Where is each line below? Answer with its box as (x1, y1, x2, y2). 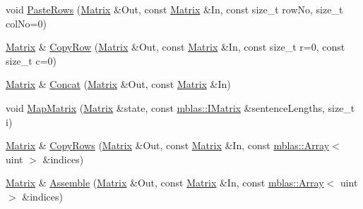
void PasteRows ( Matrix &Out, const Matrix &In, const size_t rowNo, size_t (6, 2, 343, 16)
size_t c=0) (6, 53, 57, 68)
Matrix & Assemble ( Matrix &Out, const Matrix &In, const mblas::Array (6, 175, 324, 190)
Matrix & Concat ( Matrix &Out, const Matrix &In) (6, 77, 231, 91)
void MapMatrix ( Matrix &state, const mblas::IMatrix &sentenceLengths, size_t (6, 100, 355, 115)
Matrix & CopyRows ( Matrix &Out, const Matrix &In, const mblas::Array (6, 138, 330, 153)
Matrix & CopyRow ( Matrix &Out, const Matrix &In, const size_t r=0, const (6, 39, 345, 54)
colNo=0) (6, 15, 47, 30)
